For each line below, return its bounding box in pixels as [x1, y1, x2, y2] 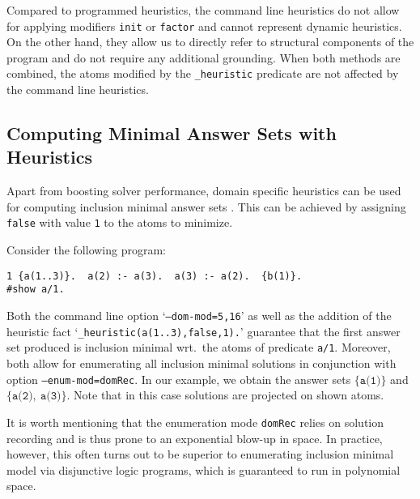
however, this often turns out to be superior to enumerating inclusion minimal [6, 446, 394, 463]
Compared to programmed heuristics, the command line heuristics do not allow [6, 2, 400, 18]
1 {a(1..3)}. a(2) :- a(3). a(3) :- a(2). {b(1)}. [6, 270, 303, 282]
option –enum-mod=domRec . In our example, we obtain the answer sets [6, 370, 351, 387]
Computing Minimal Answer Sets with [6, 121, 337, 146]
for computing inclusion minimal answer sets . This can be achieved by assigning [6, 198, 406, 215]
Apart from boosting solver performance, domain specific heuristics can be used [6, 182, 401, 199]
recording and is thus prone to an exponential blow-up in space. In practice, [6, 429, 383, 446]
